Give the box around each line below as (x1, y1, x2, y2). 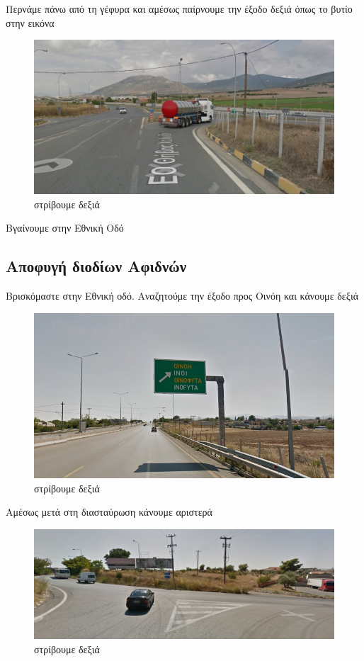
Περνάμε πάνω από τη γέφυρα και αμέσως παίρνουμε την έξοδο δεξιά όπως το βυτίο (6, 1, 353, 16)
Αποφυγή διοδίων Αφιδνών (6, 255, 187, 277)
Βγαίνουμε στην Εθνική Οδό (6, 220, 124, 235)
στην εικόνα (6, 15, 55, 30)
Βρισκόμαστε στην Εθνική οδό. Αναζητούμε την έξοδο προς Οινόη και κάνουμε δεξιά (6, 288, 358, 303)
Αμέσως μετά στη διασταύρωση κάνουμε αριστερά (6, 504, 212, 519)
